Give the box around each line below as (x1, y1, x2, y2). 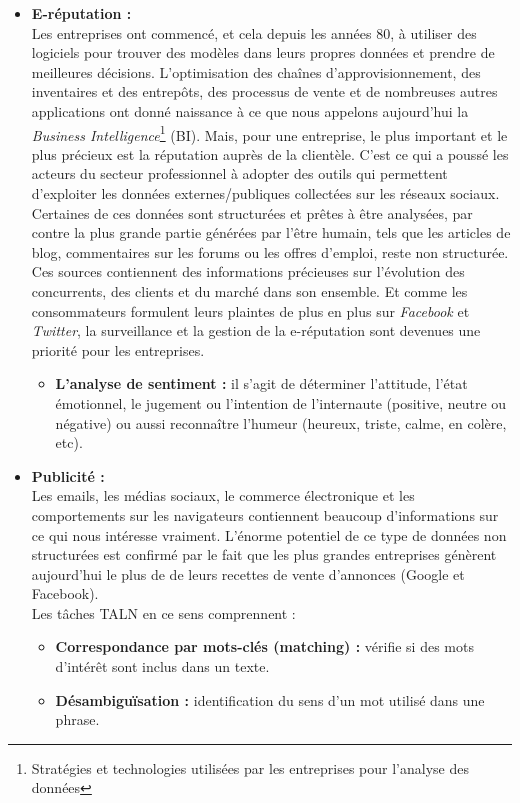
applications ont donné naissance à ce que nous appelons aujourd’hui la (31, 100, 469, 121)
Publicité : (31, 465, 105, 486)
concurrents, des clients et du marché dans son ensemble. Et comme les (31, 280, 468, 301)
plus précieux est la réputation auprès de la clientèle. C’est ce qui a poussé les (31, 143, 509, 164)
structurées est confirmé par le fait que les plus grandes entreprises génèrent (31, 544, 497, 565)
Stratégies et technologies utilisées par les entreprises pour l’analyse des (31, 757, 469, 778)
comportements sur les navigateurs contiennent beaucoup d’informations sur (31, 504, 499, 525)
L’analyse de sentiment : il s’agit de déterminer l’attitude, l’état (55, 373, 468, 394)
